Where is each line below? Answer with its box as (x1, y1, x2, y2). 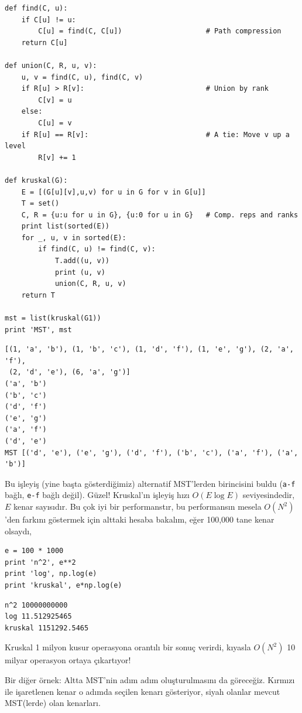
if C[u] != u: (21, 15, 76, 24)
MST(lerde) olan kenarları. (5, 697, 101, 709)
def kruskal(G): (5, 176, 68, 185)
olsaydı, (5, 524, 32, 537)
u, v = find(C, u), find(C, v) (21, 73, 143, 81)
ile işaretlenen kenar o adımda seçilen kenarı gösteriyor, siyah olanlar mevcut (5, 685, 280, 697)
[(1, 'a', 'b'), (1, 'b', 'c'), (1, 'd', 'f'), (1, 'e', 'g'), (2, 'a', (5, 345, 294, 354)
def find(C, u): (5, 4, 68, 12)
